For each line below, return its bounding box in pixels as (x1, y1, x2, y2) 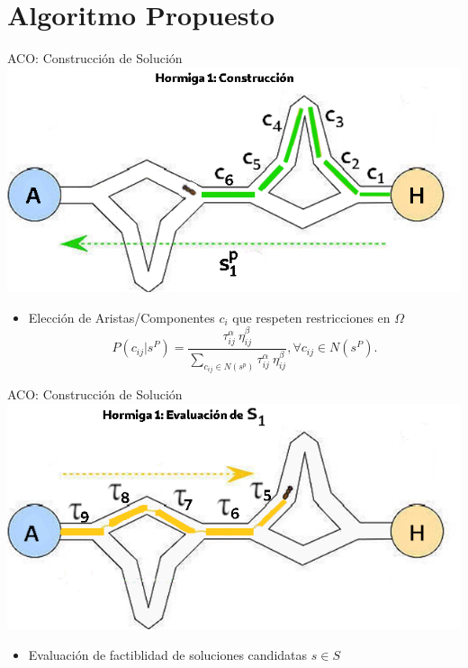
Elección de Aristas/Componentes (28, 307, 215, 326)
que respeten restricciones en (232, 307, 391, 326)
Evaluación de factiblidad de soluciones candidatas (28, 645, 308, 664)
